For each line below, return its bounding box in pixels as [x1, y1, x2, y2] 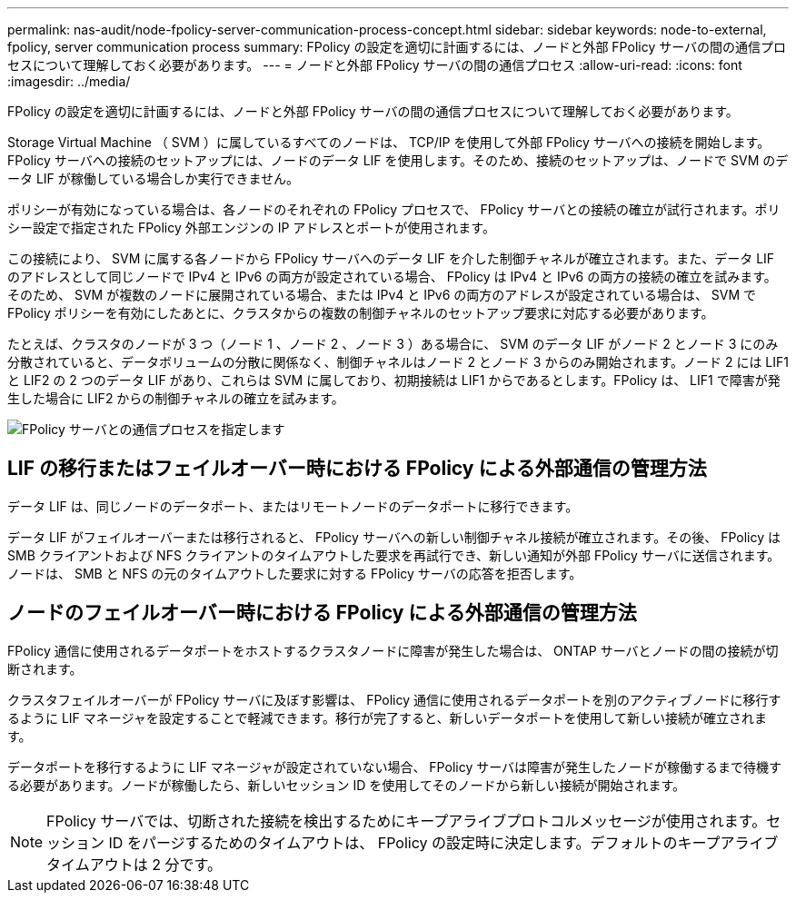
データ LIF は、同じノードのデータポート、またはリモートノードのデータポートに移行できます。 [7, 498, 579, 514]
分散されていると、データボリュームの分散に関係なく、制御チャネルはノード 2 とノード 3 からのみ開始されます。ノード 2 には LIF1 [7, 354, 789, 370]
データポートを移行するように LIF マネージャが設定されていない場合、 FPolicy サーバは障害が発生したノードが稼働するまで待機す [7, 758, 782, 775]
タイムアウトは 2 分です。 [46, 855, 222, 874]
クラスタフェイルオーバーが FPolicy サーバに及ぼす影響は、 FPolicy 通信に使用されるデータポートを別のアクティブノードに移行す [7, 691, 781, 707]
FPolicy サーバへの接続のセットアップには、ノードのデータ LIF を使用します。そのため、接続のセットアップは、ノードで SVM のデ [7, 153, 789, 168]
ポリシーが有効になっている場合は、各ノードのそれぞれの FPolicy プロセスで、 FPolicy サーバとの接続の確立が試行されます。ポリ [7, 202, 781, 217]
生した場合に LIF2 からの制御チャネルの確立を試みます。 [7, 391, 344, 406]
